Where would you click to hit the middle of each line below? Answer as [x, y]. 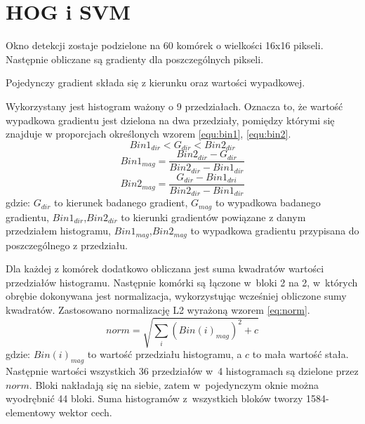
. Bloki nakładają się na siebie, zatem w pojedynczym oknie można [174, 384]
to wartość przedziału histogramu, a [165, 354]
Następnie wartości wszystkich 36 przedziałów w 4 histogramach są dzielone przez [182, 370]
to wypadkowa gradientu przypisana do [275, 231]
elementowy [31, 412]
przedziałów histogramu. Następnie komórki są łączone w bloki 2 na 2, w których [182, 282]
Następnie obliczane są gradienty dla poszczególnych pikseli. [135, 59]
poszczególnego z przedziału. [67, 245]
